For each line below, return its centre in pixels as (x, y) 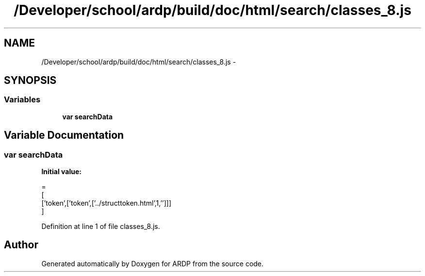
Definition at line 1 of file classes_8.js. (101, 227)
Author (21, 245)
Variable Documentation (64, 135)
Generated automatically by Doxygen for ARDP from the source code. (153, 263)
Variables (22, 100)
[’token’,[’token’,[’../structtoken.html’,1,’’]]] (106, 203)
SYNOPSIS (30, 81)
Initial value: (61, 172)
